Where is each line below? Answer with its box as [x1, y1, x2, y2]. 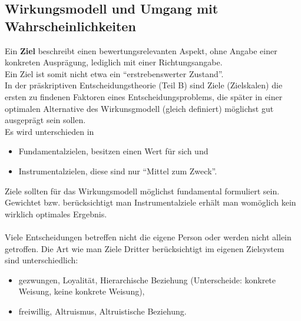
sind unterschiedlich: [5, 254, 78, 266]
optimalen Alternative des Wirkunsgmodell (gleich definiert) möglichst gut [5, 102, 274, 114]
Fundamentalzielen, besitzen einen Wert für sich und [18, 145, 209, 157]
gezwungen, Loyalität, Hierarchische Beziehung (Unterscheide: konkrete [18, 273, 276, 286]
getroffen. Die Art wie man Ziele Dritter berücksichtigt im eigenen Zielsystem [5, 242, 285, 254]
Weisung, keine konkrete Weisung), [18, 285, 145, 297]
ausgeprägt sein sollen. [5, 114, 86, 126]
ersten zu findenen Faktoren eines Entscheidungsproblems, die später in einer [5, 90, 283, 102]
